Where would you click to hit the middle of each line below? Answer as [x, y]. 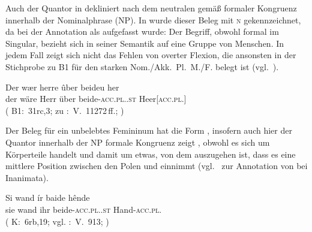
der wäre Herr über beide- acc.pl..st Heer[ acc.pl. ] [96, 99]
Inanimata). [27, 177]
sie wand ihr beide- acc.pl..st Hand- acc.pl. [84, 209]
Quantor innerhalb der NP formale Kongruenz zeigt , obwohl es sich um [138, 142]
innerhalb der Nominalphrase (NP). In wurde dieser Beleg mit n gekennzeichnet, [153, 19]
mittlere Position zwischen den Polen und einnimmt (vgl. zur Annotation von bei [157, 166]
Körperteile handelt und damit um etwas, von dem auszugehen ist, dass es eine [151, 154]
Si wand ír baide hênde [48, 198]
